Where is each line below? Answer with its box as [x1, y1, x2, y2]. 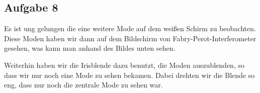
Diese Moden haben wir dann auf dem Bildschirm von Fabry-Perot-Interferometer [4, 33, 256, 43]
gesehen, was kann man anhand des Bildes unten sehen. [4, 43, 176, 53]
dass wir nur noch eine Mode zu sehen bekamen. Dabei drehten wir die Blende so [4, 69, 255, 80]
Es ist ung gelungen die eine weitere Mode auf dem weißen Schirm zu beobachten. [4, 23, 256, 34]
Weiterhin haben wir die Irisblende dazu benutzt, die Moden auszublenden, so [4, 59, 244, 70]
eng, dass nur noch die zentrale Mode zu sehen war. [4, 79, 163, 90]
